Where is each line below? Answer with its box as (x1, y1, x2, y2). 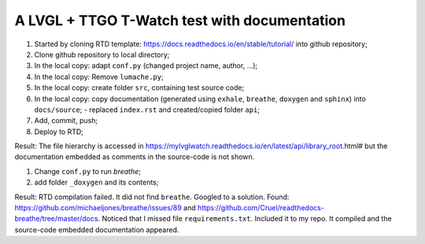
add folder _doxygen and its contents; (34, 177, 159, 188)
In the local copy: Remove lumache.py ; (34, 71, 164, 82)
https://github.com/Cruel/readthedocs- (197, 203, 324, 213)
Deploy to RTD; (34, 126, 84, 137)
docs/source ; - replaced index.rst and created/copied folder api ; (34, 104, 260, 114)
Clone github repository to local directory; (34, 49, 170, 59)
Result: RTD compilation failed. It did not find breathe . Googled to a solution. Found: (14, 192, 290, 202)
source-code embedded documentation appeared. (14, 224, 179, 235)
